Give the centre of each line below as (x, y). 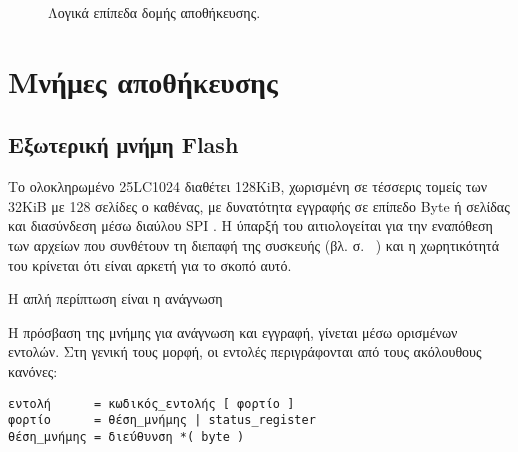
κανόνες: (33, 370)
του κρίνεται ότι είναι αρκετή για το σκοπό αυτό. (150, 264)
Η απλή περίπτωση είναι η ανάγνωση (115, 298)
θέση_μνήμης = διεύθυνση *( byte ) (126, 436)
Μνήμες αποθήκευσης (143, 80)
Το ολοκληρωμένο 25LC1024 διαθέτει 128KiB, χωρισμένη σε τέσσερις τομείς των (247, 186)
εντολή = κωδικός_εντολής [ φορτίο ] (151, 403)
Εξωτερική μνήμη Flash (123, 144)
